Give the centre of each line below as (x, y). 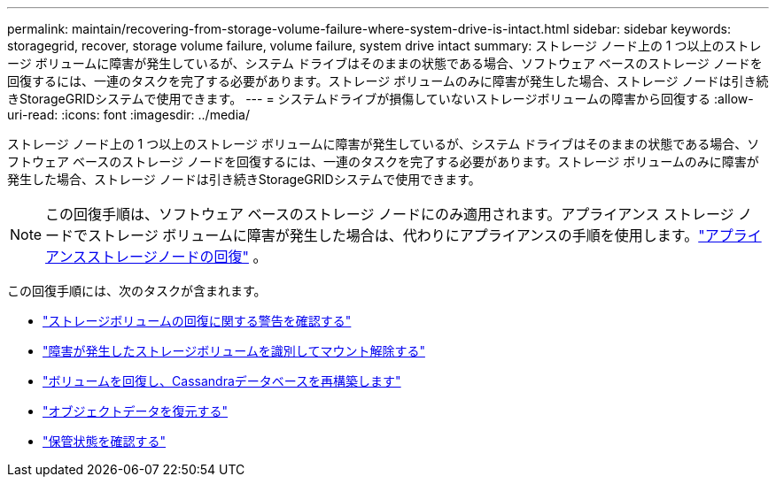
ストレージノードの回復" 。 (177, 257)
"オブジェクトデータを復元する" (136, 411)
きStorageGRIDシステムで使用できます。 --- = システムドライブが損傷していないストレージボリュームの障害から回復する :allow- (380, 99)
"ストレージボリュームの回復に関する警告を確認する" (197, 321)
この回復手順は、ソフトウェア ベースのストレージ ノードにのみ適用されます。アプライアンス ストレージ (390, 214)
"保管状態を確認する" (105, 441)
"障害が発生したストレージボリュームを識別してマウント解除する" (234, 351)
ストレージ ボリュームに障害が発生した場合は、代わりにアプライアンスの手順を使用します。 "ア (404, 235)
